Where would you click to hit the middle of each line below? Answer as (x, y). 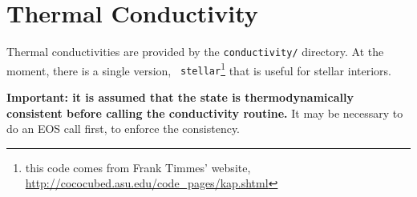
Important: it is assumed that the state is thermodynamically (180, 97)
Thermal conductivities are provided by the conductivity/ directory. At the (195, 52)
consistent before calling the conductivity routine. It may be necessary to (205, 113)
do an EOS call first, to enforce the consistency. (123, 129)
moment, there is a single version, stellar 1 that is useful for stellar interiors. (199, 69)
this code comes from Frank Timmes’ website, (138, 167)
